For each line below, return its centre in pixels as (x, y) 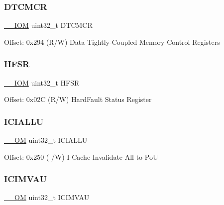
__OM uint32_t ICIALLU (46, 140)
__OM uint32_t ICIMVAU (47, 197)
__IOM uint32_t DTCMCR (48, 25)
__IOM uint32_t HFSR (42, 82)
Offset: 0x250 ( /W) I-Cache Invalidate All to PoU (81, 156)
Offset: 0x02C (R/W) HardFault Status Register (78, 99)
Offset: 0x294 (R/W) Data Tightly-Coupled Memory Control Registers (112, 42)
